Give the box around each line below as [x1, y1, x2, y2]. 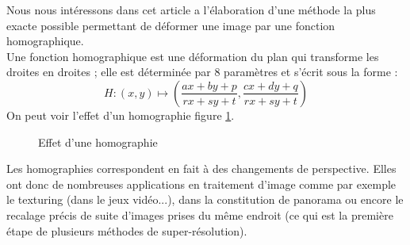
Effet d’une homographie [38, 133, 158, 150]
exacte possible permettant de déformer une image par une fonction [6, 17, 335, 33]
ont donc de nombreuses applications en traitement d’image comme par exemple [6, 175, 397, 192]
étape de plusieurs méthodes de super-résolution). [6, 222, 247, 239]
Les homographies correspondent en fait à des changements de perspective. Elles [6, 160, 397, 177]
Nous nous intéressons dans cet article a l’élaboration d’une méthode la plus [6, 2, 376, 17]
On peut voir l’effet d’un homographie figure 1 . [6, 106, 235, 123]
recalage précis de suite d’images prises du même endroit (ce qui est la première [6, 206, 393, 223]
